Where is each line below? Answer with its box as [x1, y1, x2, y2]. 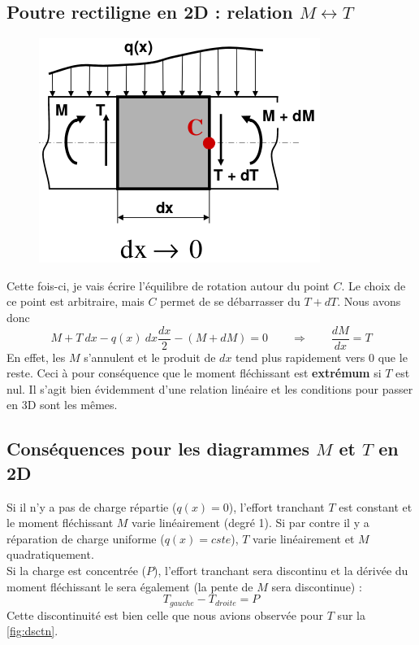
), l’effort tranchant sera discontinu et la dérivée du [153, 561, 408, 578]
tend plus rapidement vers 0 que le [235, 348, 408, 365]
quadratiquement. [6, 546, 94, 563]
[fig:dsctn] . [6, 622, 58, 639]
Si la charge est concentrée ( [6, 561, 147, 578]
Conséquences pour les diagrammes [6, 436, 309, 461]
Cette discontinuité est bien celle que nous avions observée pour [6, 606, 324, 623]
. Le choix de [341, 277, 406, 294]
